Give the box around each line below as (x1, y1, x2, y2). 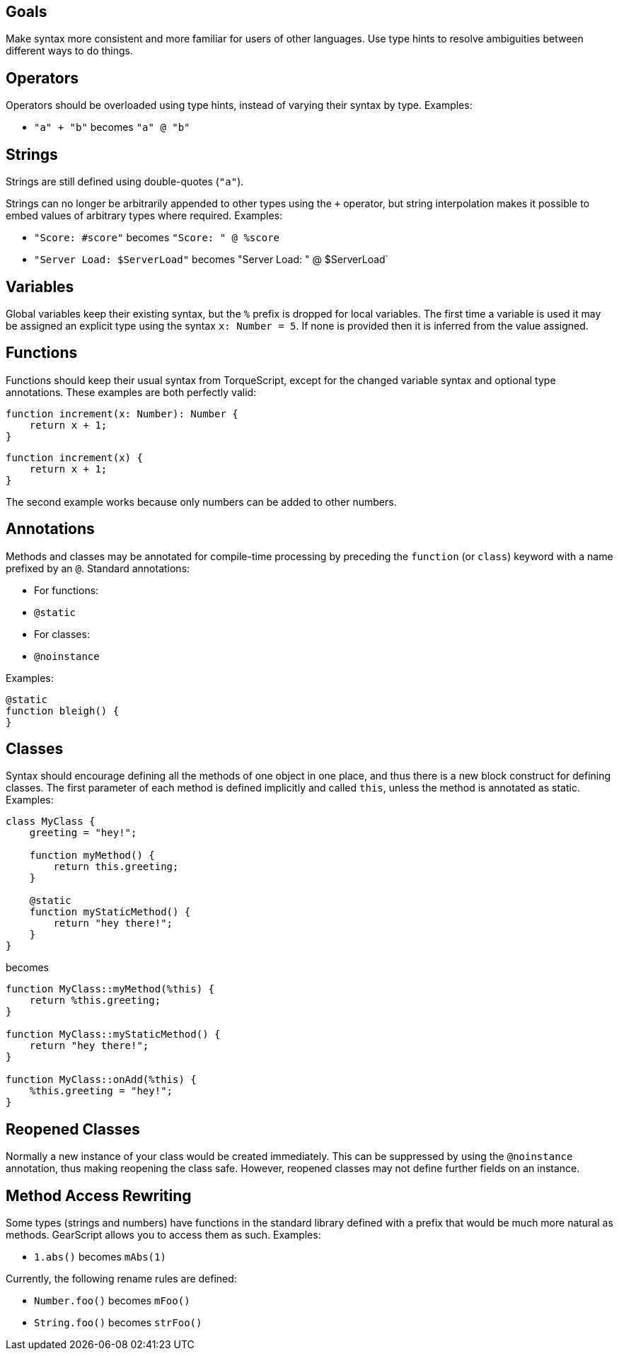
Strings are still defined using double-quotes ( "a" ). (6, 175, 244, 188)
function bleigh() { (6, 705, 120, 717)
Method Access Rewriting (6, 1186, 192, 1205)
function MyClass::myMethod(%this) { (6, 983, 215, 995)
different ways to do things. (6, 45, 134, 57)
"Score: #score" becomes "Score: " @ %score (34, 231, 279, 244)
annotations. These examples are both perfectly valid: (6, 386, 257, 398)
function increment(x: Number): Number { (6, 407, 238, 419)
